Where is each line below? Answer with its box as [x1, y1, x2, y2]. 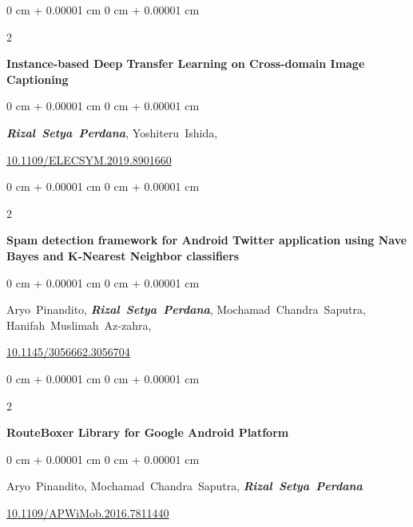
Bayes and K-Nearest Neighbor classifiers [6, 247, 240, 263]
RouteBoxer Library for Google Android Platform [6, 424, 289, 441]
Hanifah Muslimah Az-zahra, [6, 316, 152, 333]
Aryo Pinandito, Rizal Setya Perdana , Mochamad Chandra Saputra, [6, 301, 366, 318]
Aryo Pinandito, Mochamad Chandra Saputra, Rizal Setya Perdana [6, 477, 363, 494]
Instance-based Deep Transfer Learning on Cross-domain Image [6, 55, 365, 72]
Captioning [6, 70, 69, 87]
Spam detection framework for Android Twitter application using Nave [6, 232, 407, 248]
